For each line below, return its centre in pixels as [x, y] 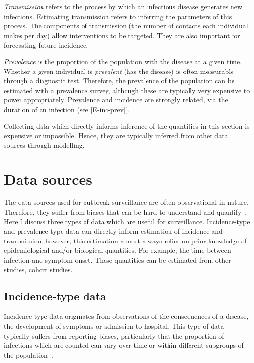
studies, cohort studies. [38, 269]
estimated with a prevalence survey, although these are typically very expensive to [127, 90]
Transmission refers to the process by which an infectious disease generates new [123, 6]
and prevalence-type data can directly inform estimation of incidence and [113, 231]
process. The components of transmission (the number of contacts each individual [126, 26]
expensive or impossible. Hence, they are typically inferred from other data [116, 135]
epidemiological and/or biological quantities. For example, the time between [117, 250]
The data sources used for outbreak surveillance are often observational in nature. [126, 202]
